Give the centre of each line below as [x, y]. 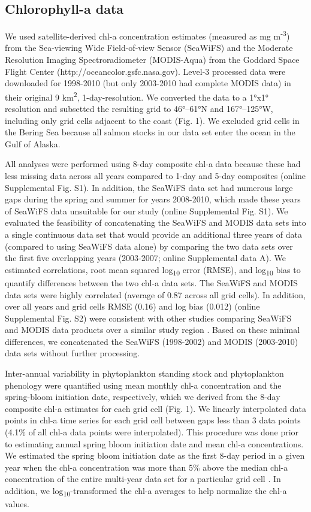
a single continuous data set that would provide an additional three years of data [153, 234]
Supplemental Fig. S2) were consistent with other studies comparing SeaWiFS [148, 318]
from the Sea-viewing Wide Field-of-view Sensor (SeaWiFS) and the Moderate [149, 48]
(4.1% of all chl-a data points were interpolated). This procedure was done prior [152, 432]
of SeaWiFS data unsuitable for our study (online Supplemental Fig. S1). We [147, 210]
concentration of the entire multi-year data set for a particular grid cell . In [143, 479]
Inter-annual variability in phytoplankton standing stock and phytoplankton [144, 373]
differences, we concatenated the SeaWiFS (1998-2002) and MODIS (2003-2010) [152, 341]
